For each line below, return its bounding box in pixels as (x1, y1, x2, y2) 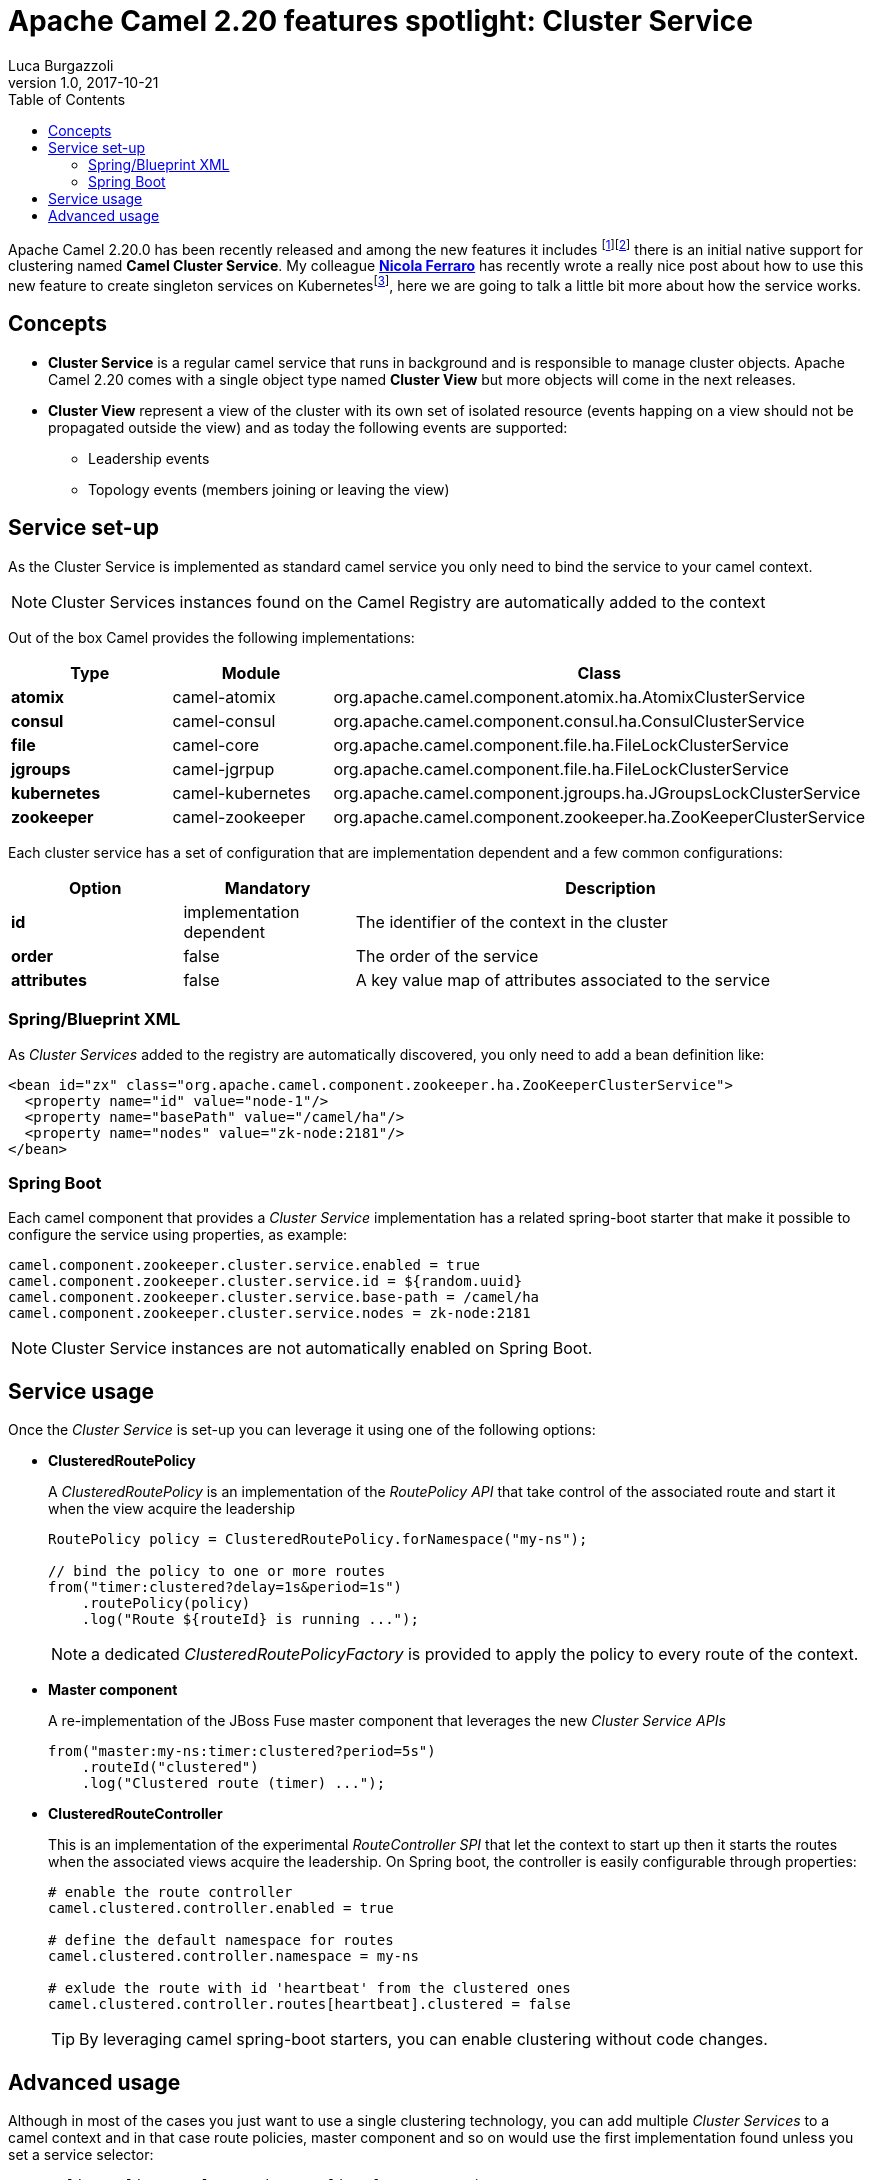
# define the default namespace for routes (48, 1932, 394, 1949)
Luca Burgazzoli (8, 56, 114, 74)
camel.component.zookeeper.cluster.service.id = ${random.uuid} (8, 1273, 523, 1290)
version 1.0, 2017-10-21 (8, 73, 159, 91)
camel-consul (172, 710, 276, 731)
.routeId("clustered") (81, 1759, 259, 1776)
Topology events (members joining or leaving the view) (88, 480, 450, 498)
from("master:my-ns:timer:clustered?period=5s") (48, 1743, 436, 1760)
